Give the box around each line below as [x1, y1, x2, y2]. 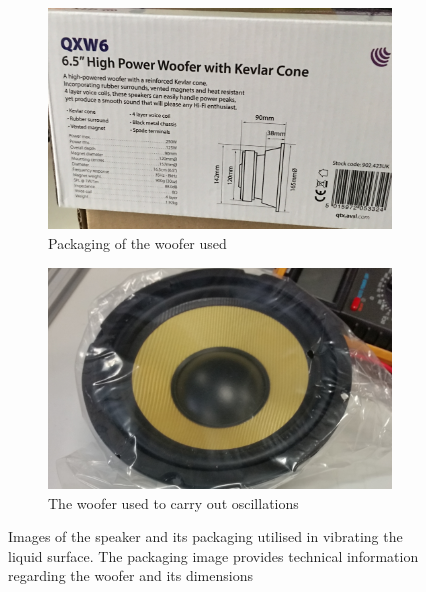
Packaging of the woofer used [48, 232, 227, 253]
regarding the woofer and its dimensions [8, 565, 253, 586]
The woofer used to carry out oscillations [48, 492, 299, 513]
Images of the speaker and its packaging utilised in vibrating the [8, 526, 403, 547]
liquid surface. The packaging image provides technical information [8, 545, 419, 566]
